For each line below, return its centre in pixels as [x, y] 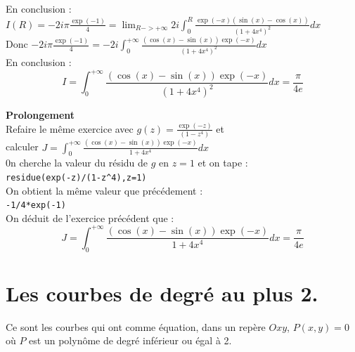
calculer [22, 146]
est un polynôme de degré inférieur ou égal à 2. [130, 340]
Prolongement [40, 115]
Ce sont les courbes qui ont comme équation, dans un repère [136, 326]
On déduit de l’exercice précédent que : [90, 217]
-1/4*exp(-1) [36, 206]
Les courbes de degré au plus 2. [162, 293]
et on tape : [223, 163]
